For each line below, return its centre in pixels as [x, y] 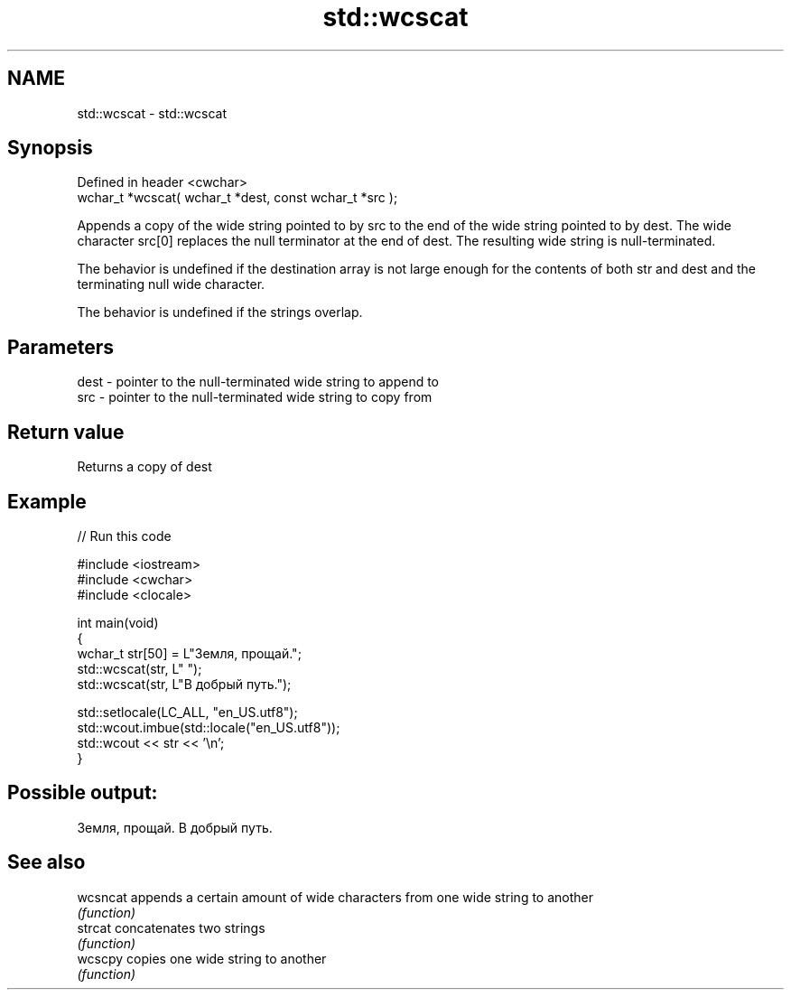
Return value [66, 432]
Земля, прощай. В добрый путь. [175, 827]
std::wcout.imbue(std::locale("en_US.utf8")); [209, 727]
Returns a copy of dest [144, 467]
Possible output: [83, 793]
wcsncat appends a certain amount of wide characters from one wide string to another [335, 897]
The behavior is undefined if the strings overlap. [220, 312]
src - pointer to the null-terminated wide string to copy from [255, 397]
